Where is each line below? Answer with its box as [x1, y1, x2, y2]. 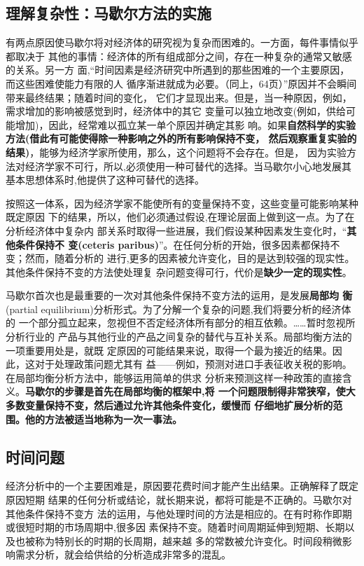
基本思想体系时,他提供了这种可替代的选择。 [6, 172, 204, 187]
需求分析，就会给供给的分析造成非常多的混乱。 [15, 547, 231, 562]
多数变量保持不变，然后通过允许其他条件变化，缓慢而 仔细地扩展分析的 [6, 398, 333, 413]
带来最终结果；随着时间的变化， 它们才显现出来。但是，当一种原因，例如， [6, 90, 352, 104]
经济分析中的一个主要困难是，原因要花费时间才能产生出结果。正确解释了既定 [6, 478, 358, 493]
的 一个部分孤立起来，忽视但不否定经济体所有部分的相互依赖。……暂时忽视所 [6, 315, 356, 330]
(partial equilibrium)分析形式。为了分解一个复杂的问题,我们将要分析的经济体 [6, 301, 351, 316]
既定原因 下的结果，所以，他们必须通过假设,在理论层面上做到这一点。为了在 [6, 209, 355, 224]
